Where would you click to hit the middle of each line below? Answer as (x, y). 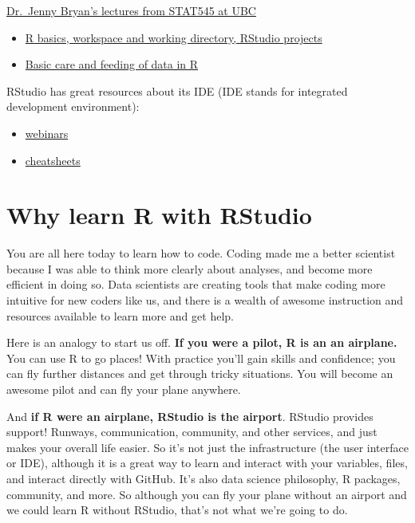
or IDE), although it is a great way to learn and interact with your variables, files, (207, 463)
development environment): (73, 106)
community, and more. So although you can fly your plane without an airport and (207, 494)
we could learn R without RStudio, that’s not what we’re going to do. (177, 510)
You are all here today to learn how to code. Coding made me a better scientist (201, 253)
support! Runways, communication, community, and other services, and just (192, 432)
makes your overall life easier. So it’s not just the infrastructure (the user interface (207, 447)
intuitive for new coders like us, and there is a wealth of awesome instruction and (205, 300)
